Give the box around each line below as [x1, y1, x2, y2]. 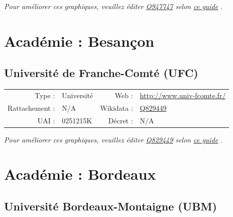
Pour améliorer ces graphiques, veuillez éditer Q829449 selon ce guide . [4, 134, 222, 144]
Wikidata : [100, 102, 133, 113]
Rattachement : [8, 102, 55, 113]
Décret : [108, 115, 133, 125]
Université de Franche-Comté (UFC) [4, 65, 198, 81]
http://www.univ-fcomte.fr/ [140, 90, 226, 100]
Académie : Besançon [4, 30, 155, 51]
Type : [35, 90, 55, 100]
